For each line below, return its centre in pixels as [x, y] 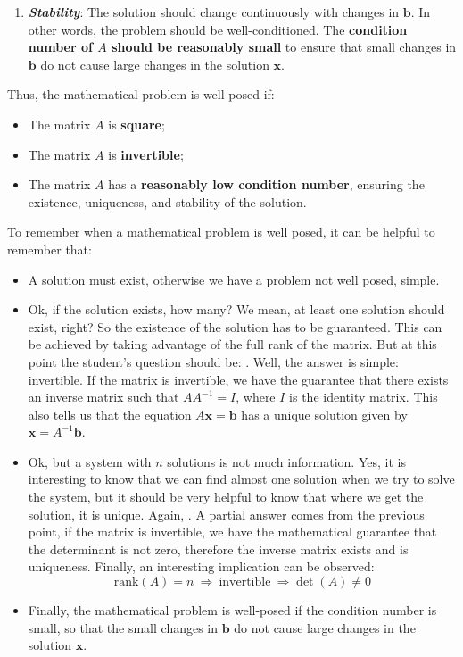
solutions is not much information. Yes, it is [286, 461]
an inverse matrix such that [103, 397]
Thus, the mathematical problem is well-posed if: [141, 94]
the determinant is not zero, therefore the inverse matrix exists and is [218, 549]
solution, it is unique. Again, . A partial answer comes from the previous [226, 514]
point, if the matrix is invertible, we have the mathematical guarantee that [232, 532]
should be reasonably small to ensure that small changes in [284, 47]
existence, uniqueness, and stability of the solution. [167, 201]
